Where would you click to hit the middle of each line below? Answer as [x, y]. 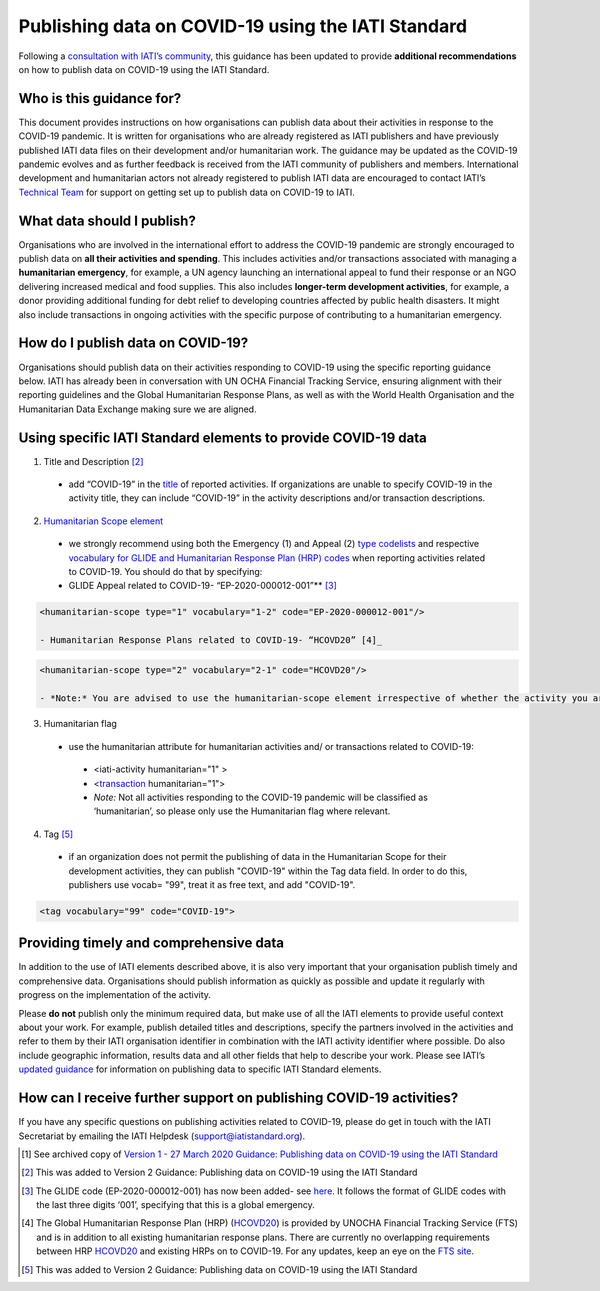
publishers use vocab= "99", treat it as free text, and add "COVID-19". [212, 884]
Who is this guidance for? [100, 98]
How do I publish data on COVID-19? [133, 343]
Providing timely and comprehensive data [151, 943]
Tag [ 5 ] [58, 834]
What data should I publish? [107, 220]
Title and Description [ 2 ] [93, 461]
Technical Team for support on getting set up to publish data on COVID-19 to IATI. [186, 192]
